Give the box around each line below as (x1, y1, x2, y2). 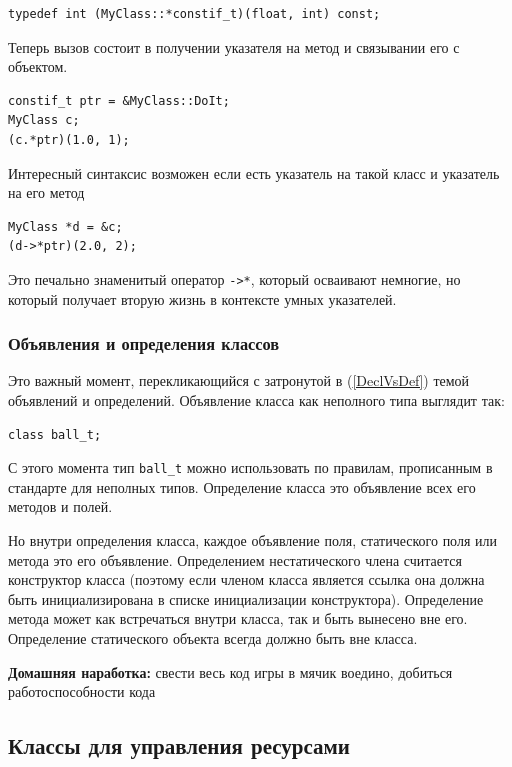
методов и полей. (8, 496, 113, 517)
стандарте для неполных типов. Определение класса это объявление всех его (8, 476, 476, 497)
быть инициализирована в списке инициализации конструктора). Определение (8, 588, 484, 609)
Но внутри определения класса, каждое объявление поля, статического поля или (8, 530, 497, 551)
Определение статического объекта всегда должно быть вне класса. (8, 628, 418, 648)
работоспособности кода (8, 681, 156, 702)
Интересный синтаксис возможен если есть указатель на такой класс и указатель (8, 162, 500, 183)
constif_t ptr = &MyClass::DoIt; (8, 93, 230, 108)
